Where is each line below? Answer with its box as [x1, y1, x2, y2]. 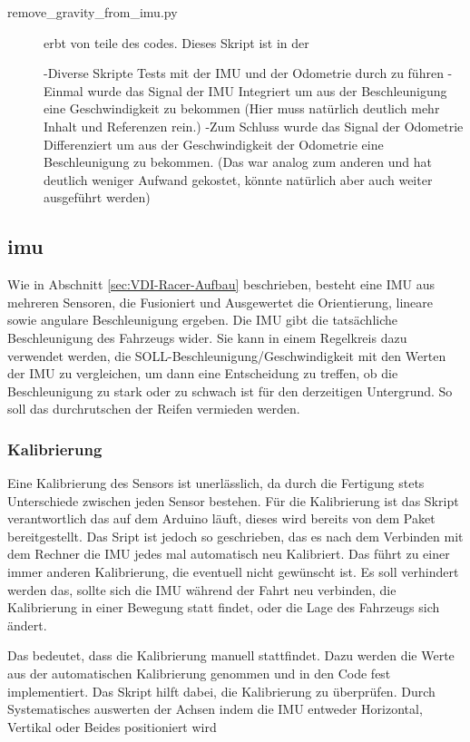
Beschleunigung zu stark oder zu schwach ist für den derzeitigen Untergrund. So [7, 381, 453, 400]
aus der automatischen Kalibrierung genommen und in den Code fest [7, 664, 391, 683]
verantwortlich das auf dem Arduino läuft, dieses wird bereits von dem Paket [7, 509, 436, 528]
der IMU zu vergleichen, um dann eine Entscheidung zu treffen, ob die [7, 364, 398, 383]
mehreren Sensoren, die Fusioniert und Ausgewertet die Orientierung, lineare [7, 292, 433, 311]
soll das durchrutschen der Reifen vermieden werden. [7, 399, 300, 418]
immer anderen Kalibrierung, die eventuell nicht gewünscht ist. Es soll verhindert [7, 562, 459, 581]
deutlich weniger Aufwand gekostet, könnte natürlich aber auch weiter [44, 170, 433, 189]
